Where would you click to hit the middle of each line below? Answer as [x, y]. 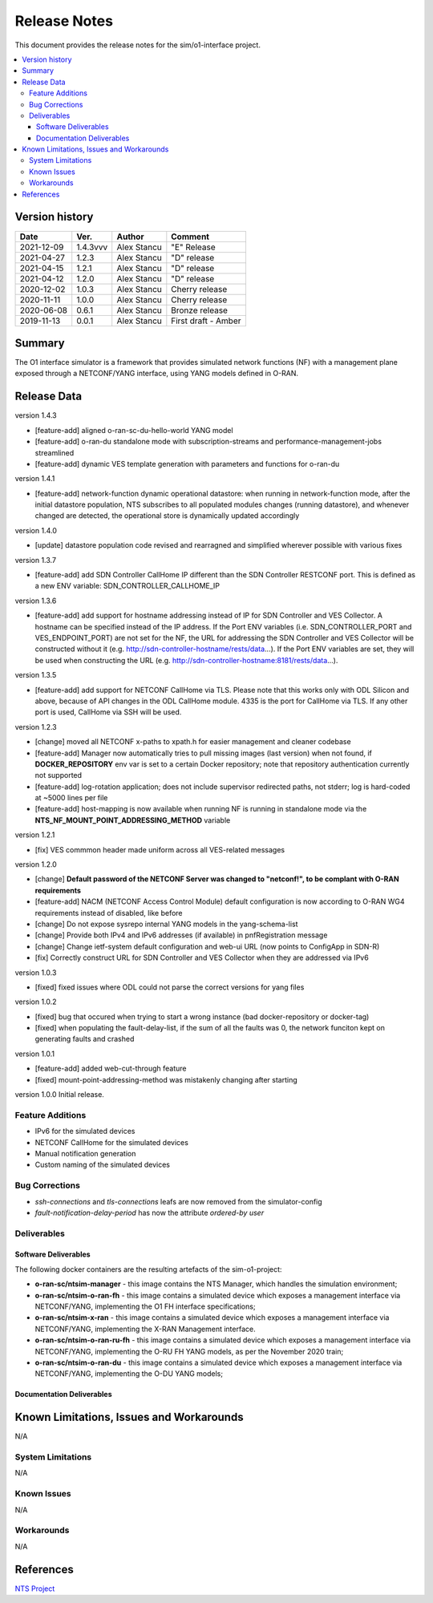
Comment [190, 237]
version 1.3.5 [36, 675]
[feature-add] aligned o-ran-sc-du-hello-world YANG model [134, 430]
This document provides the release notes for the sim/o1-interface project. [138, 45]
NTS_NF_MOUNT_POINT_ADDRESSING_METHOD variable [133, 820]
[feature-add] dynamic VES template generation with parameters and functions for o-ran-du [187, 463]
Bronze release [200, 310]
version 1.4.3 [36, 415]
